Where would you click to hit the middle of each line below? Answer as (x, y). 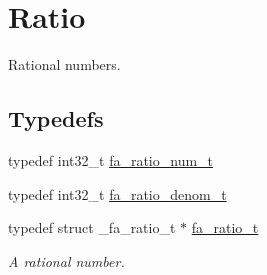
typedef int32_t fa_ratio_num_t (111, 159)
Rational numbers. (64, 64)
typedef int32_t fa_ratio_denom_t (117, 193)
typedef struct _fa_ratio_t (92, 227)
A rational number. (66, 260)
